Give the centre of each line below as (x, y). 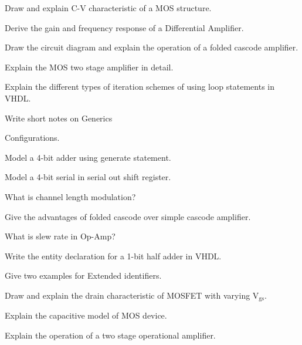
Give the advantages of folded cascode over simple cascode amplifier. (128, 216)
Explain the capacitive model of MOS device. (86, 315)
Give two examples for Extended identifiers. (83, 275)
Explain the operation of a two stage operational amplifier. (110, 335)
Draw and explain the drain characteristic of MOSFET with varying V (132, 295)
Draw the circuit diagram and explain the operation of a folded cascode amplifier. (152, 47)
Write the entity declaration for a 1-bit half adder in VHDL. (113, 256)
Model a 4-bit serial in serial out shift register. (88, 177)
